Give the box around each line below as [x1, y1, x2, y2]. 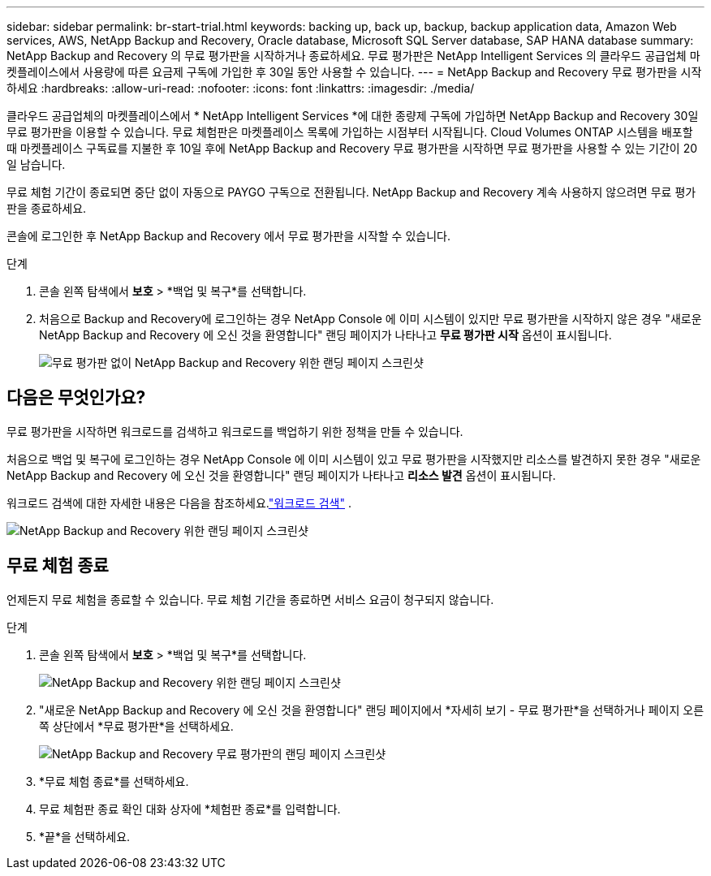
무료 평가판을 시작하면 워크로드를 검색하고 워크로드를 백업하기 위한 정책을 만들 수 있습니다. [6, 424, 463, 438]
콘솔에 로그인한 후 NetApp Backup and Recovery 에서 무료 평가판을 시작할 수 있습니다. [6, 229, 450, 243]
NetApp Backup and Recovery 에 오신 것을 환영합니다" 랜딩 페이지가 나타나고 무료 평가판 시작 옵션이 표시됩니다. [39, 328, 612, 342]
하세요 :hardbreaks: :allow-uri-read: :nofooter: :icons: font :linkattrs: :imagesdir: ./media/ [6, 81, 475, 95]
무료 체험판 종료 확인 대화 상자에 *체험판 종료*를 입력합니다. [39, 801, 341, 816]
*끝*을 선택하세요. [39, 829, 131, 844]
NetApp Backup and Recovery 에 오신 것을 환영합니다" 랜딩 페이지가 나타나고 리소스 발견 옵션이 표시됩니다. [6, 468, 556, 482]
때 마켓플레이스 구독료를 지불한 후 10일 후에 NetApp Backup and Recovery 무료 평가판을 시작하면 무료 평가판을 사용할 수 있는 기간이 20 [6, 141, 698, 155]
